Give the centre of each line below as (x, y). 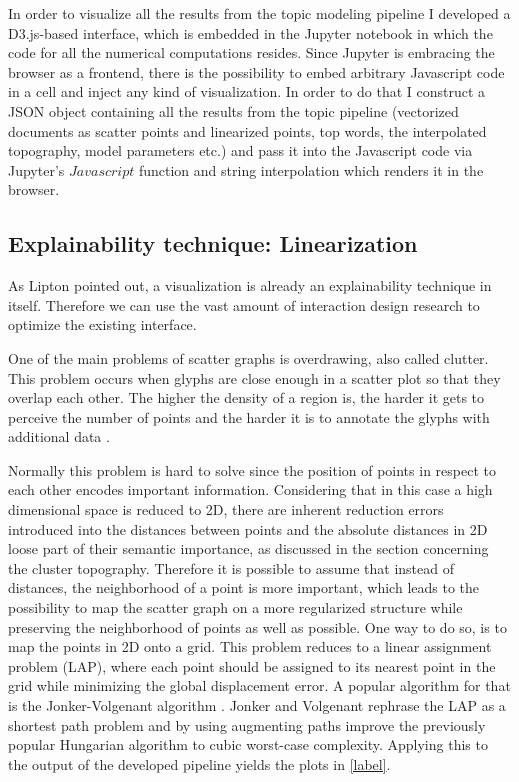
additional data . (59, 436)
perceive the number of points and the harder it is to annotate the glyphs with (249, 416)
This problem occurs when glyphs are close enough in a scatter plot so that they (254, 377)
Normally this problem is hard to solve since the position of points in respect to (252, 469)
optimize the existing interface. (102, 324)
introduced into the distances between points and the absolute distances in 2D (248, 528)
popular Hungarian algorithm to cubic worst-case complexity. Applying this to (248, 744)
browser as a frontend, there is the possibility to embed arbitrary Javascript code (256, 71)
